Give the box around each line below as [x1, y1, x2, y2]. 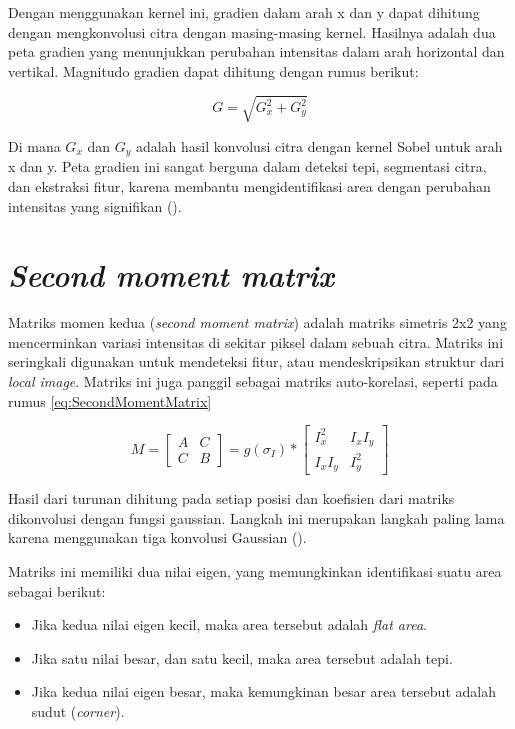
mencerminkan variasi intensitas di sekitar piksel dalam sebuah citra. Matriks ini [8, 331, 504, 352]
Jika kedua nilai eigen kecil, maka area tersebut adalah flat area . [31, 614, 427, 635]
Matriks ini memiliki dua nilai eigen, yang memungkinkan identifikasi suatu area [8, 561, 502, 581]
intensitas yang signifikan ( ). [8, 195, 182, 216]
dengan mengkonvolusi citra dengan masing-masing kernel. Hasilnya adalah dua [8, 21, 496, 42]
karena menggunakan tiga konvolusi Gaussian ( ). [8, 527, 307, 548]
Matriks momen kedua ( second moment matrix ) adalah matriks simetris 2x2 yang [8, 312, 507, 333]
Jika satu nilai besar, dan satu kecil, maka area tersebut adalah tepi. [31, 647, 453, 668]
